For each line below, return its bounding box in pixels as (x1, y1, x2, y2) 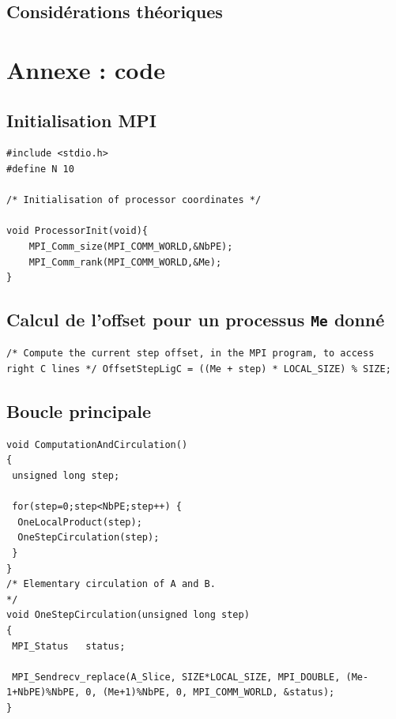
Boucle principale (6, 399, 152, 423)
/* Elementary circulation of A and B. (6, 578, 216, 590)
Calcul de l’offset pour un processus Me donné (6, 307, 385, 332)
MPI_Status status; (12, 640, 126, 652)
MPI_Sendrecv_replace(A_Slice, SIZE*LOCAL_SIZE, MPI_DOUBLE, (12, 671, 341, 683)
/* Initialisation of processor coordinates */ (6, 194, 262, 206)
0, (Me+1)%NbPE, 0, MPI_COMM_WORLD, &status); (85, 687, 335, 698)
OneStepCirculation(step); (17, 532, 160, 544)
